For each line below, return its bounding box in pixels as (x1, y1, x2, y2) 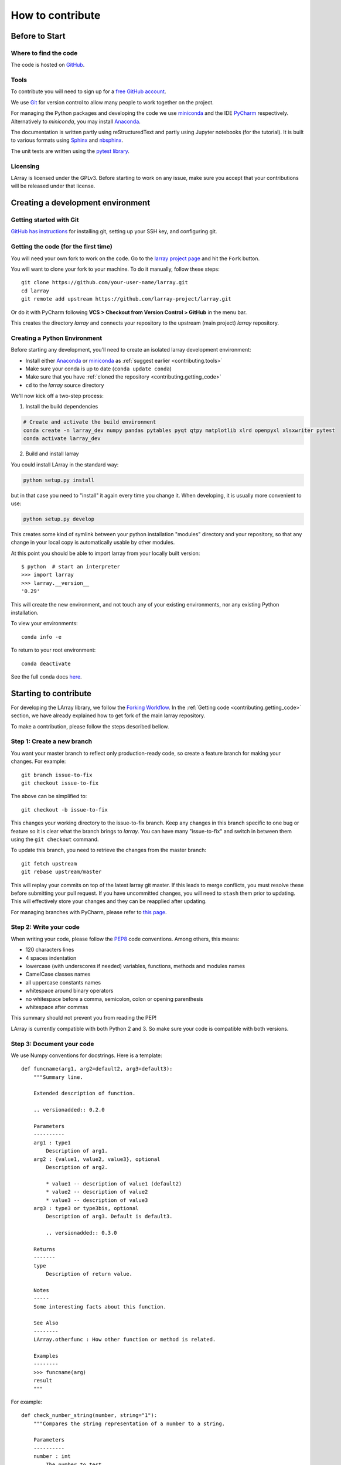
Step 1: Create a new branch (11, 737, 93, 745)
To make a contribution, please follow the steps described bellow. (11, 723, 169, 730)
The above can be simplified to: (11, 793, 87, 800)
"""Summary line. (33, 1074, 83, 1081)
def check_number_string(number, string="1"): (21, 1412, 158, 1419)
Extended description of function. (33, 1090, 136, 1097)
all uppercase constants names (25, 979, 101, 986)
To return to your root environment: (11, 646, 96, 653)
